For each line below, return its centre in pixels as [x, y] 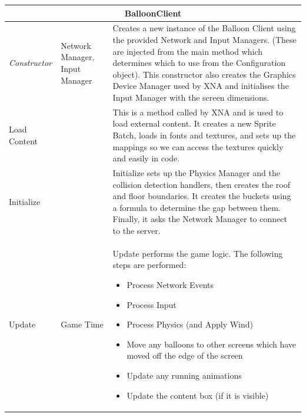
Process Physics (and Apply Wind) [190, 324]
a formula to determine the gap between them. [197, 207]
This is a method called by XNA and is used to [198, 112]
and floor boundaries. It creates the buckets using [202, 196]
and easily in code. [146, 158]
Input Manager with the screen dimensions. [191, 97]
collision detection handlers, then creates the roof [201, 184]
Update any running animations [184, 375]
